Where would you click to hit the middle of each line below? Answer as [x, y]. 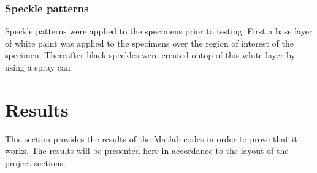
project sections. [35, 162]
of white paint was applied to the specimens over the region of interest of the [149, 43]
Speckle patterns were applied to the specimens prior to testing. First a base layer [159, 31]
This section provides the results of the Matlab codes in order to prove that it [151, 138]
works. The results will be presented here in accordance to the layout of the [147, 151]
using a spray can [38, 67]
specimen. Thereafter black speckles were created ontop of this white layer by [150, 55]
